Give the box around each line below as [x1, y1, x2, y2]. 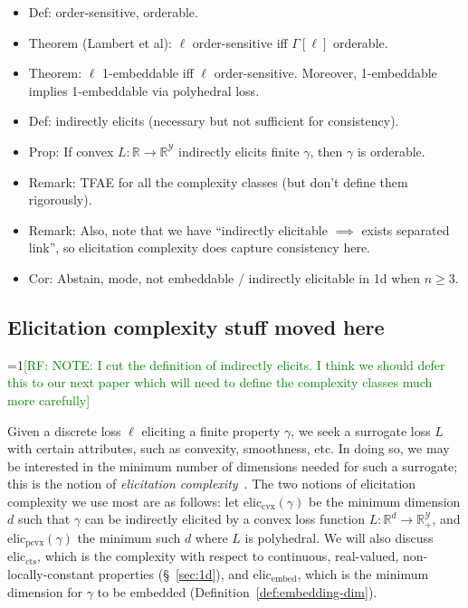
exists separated [361, 220, 450, 239]
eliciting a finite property [141, 421, 281, 440]
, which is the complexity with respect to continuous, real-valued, [37, 546, 399, 565]
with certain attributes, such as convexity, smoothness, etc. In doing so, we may [7, 439, 450, 458]
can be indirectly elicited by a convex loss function [84, 509, 366, 528]
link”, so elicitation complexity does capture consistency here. [28, 238, 370, 257]
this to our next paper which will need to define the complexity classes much [7, 373, 433, 392]
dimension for [7, 582, 82, 601]
